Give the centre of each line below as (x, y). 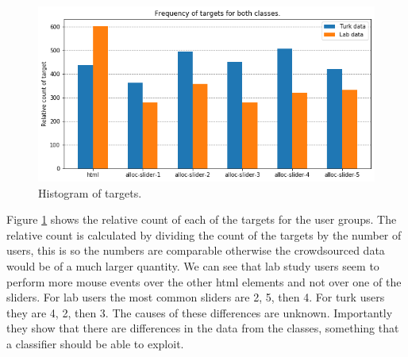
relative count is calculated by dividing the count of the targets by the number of (204, 234)
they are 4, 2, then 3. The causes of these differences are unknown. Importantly (200, 312)
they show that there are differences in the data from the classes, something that (203, 328)
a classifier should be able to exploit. (95, 343)
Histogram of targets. (90, 192)
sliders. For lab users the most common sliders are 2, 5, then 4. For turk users (196, 297)
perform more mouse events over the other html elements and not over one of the (204, 281)
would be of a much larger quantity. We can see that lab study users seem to (193, 265)
